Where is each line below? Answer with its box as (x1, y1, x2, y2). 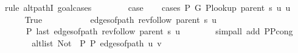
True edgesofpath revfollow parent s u (24, 13, 217, 25)
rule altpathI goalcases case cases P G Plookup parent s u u (4, 1, 291, 13)
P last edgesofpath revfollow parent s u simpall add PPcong (26, 25, 293, 37)
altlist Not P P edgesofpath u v (32, 36, 162, 49)
